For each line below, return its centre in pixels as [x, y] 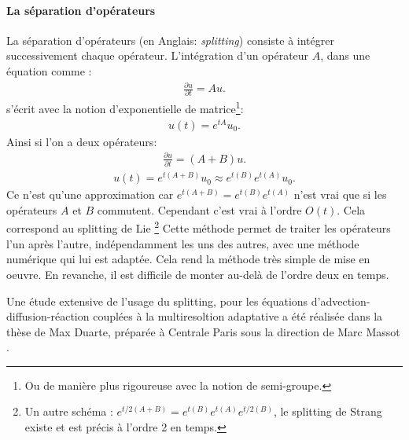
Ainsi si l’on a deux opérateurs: [82, 141]
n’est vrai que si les [340, 194]
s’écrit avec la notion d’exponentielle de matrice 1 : [125, 108]
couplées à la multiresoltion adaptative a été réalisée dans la [238, 316]
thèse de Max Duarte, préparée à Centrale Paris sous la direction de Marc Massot [203, 331]
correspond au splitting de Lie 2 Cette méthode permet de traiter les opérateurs [199, 227]
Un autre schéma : [69, 411]
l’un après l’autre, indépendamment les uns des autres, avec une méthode [183, 243]
